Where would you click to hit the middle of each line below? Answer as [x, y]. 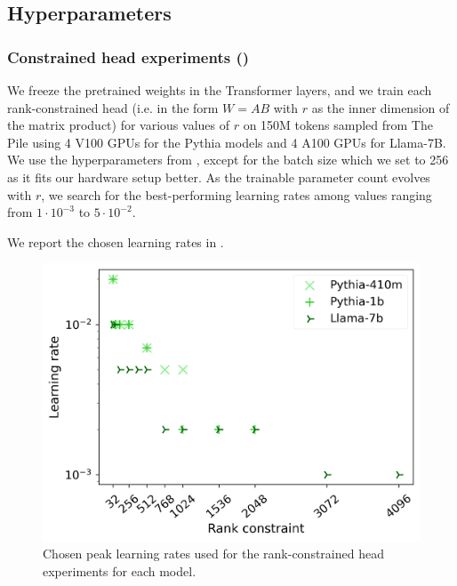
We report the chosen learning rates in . [116, 241]
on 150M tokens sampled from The [338, 125]
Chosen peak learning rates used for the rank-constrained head [213, 554]
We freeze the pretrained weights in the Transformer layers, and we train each [220, 90]
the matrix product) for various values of [118, 125]
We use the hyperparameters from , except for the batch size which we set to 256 [228, 160]
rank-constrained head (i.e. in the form [113, 107]
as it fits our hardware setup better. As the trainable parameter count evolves [219, 177]
